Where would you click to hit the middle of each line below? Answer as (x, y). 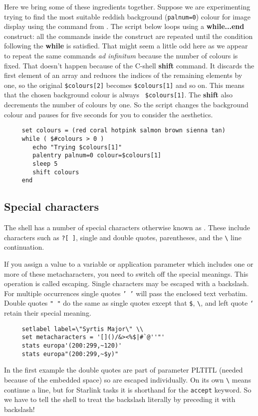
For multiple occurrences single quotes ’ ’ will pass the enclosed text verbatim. (126, 293)
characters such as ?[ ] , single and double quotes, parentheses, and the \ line (123, 237)
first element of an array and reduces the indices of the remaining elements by (123, 75)
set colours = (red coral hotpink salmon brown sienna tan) (124, 131)
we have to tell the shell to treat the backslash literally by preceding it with (120, 399)
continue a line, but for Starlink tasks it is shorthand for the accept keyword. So (128, 389)
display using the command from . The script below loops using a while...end (124, 26)
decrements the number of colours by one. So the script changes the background (126, 105)
